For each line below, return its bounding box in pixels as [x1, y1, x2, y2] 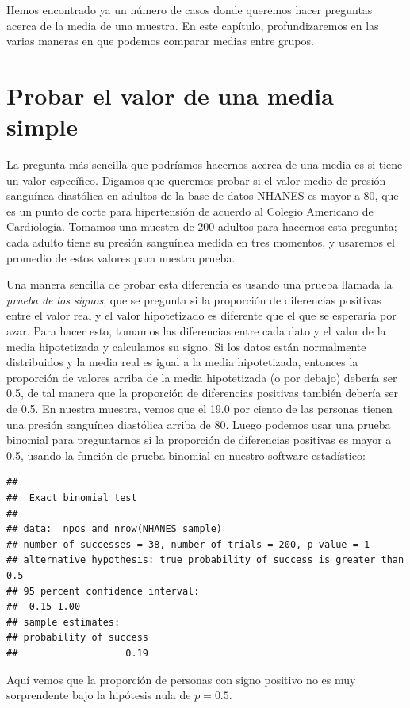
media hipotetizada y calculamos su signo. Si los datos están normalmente [6, 338, 366, 354]
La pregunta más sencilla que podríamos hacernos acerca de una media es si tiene [6, 156, 403, 173]
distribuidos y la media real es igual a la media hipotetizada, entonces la [6, 354, 358, 370]
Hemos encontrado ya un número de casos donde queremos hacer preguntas [6, 2, 373, 17]
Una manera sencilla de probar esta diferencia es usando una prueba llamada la [6, 276, 393, 293]
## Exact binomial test [6, 492, 137, 503]
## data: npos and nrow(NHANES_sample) [6, 523, 223, 535]
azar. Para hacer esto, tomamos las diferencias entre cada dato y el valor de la [6, 323, 386, 339]
